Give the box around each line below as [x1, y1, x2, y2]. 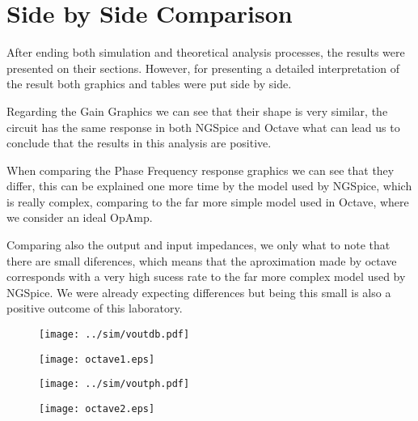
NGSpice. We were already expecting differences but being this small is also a [6, 283, 391, 300]
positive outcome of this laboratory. [6, 300, 183, 317]
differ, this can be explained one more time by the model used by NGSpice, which [6, 177, 412, 194]
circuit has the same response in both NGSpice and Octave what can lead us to [6, 118, 400, 135]
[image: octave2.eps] [39, 403, 155, 415]
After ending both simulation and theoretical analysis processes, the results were [6, 44, 405, 61]
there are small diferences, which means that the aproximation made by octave [6, 252, 397, 269]
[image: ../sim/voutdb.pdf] [39, 329, 190, 341]
